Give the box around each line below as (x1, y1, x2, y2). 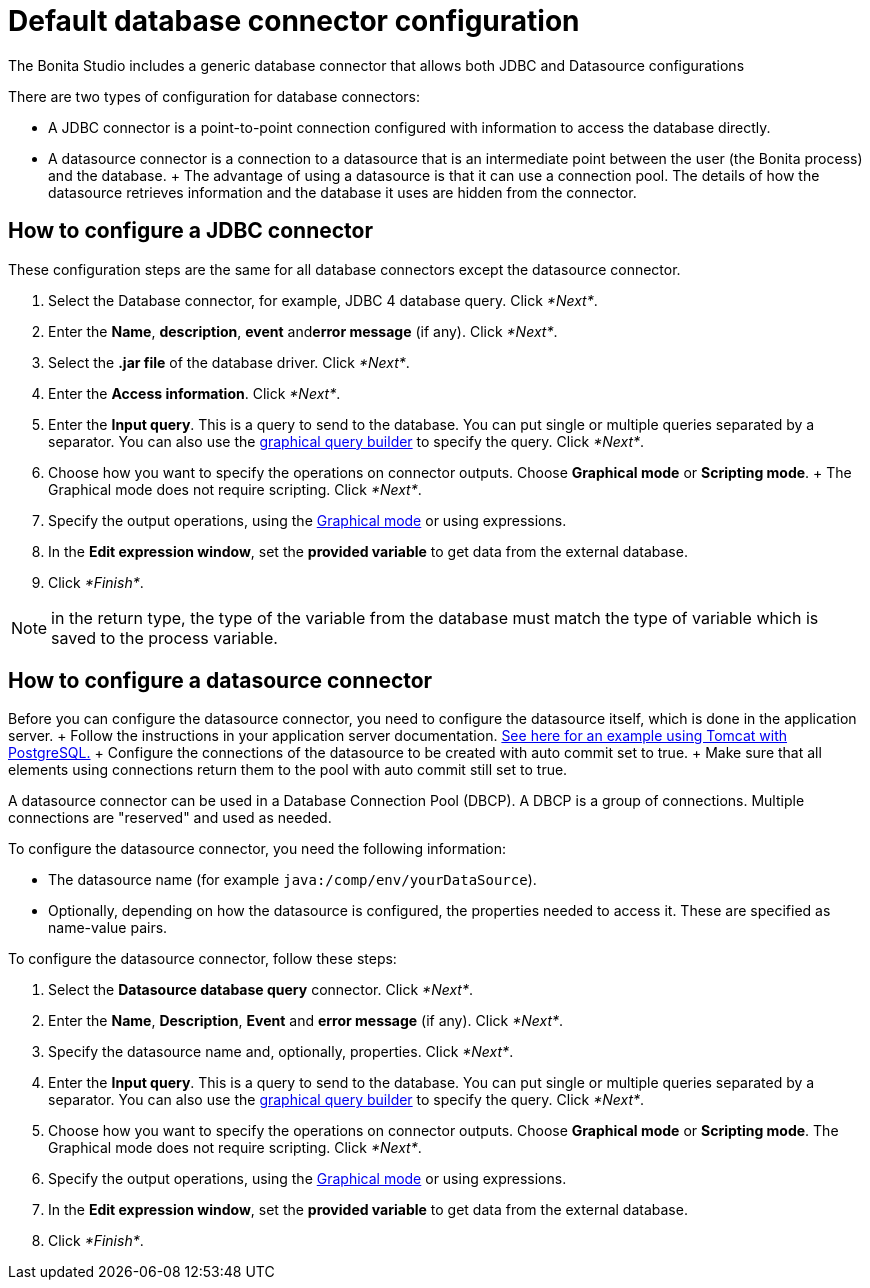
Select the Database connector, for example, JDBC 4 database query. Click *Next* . (48, 291, 598, 309)
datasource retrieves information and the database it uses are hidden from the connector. (48, 183, 637, 201)
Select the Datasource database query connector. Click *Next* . (48, 981, 474, 999)
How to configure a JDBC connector (8, 218, 374, 244)
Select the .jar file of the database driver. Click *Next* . (48, 353, 410, 371)
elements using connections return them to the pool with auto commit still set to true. (8, 761, 568, 779)
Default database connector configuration (8, 4, 580, 38)
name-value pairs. (48, 919, 168, 937)
